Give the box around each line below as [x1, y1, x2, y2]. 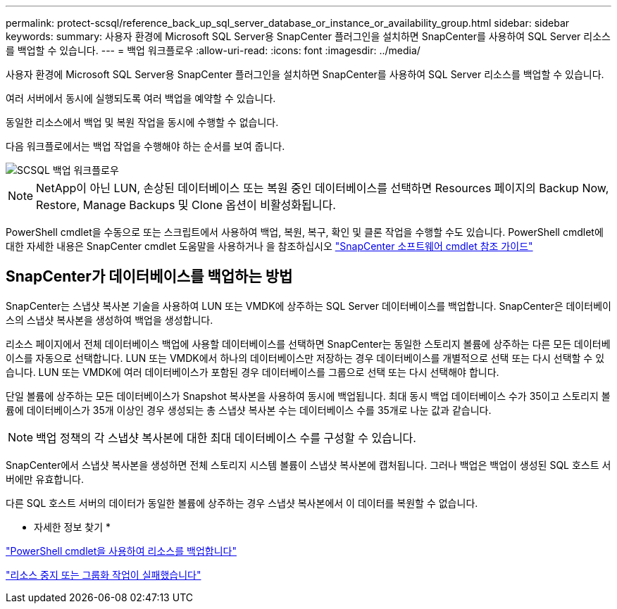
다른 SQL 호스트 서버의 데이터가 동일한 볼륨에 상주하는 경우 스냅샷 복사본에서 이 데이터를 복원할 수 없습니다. [6, 496, 478, 509]
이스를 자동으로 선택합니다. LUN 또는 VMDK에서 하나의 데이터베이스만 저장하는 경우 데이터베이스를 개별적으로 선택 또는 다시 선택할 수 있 [6, 351, 605, 364]
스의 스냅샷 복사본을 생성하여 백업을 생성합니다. [6, 313, 213, 326]
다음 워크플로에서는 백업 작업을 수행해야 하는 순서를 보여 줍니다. [6, 140, 285, 152]
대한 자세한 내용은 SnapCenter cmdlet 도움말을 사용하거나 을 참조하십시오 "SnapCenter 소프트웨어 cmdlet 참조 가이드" [6, 240, 533, 252]
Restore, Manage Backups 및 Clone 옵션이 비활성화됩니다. [36, 198, 336, 212]
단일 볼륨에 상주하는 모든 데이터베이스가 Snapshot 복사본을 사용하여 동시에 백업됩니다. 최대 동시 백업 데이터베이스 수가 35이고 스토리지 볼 [6, 389, 611, 402]
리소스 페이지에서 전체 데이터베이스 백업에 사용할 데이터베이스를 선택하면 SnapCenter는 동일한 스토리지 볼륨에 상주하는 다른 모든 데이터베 [6, 337, 611, 350]
